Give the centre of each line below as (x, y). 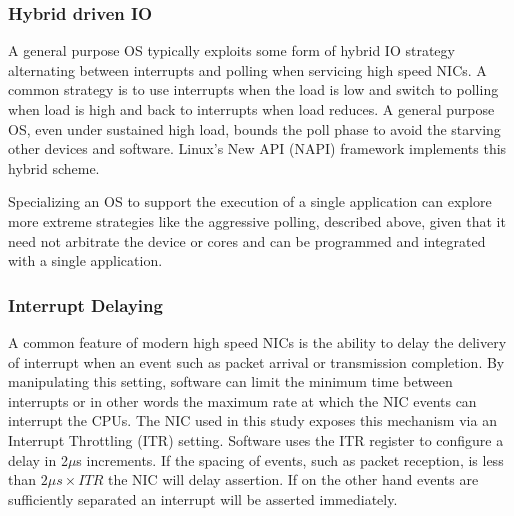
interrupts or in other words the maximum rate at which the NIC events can (242, 400)
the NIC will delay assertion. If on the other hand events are (293, 479)
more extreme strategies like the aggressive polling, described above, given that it (257, 220)
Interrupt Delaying (85, 304)
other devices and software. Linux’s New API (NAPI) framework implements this (257, 148)
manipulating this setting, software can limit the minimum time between (230, 381)
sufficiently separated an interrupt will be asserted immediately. (203, 498)
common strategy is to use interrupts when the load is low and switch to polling (253, 89)
